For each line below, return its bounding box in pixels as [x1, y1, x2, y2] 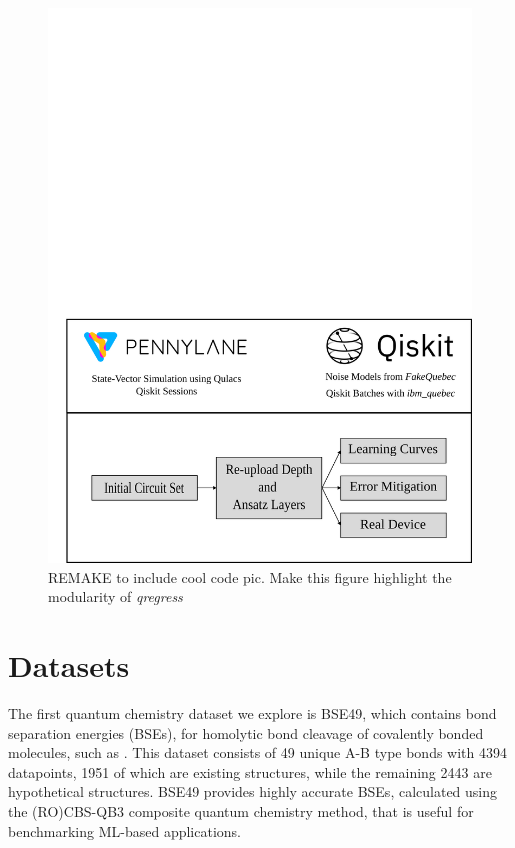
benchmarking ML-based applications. [8, 820, 241, 841]
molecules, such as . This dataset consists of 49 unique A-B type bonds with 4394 [8, 742, 508, 763]
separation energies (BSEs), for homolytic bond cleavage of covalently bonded [8, 722, 484, 743]
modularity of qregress [48, 586, 183, 607]
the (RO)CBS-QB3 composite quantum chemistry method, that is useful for [8, 801, 474, 822]
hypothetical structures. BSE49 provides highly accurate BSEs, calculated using [8, 781, 498, 802]
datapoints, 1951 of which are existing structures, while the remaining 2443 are [8, 761, 492, 782]
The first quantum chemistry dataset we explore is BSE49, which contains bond [8, 703, 497, 724]
